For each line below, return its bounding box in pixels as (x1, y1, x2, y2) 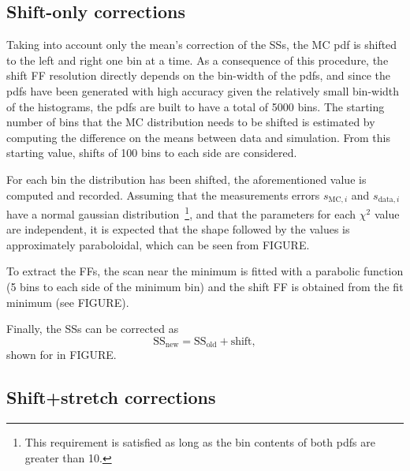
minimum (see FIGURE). (6, 293, 129, 310)
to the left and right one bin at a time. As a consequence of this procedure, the (6, 51, 389, 68)
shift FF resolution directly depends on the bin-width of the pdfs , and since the (6, 67, 391, 84)
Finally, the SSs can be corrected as (6, 320, 179, 337)
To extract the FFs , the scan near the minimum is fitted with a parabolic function (6, 263, 404, 279)
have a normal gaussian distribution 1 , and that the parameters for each (6, 204, 356, 222)
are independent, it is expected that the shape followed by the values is (6, 221, 350, 237)
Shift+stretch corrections (6, 385, 216, 409)
